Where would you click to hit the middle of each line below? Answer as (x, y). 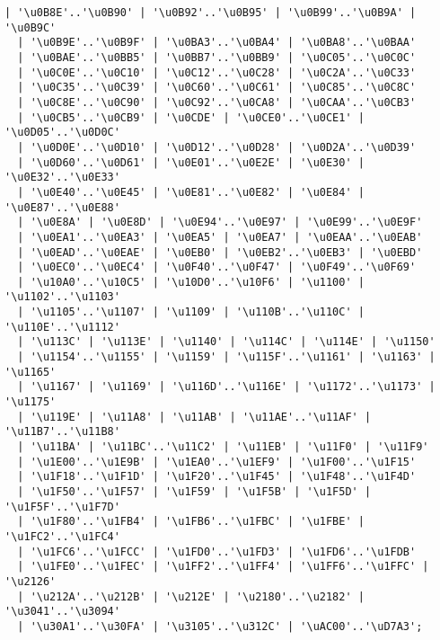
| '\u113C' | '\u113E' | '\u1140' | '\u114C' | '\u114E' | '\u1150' (226, 342)
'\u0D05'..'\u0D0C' (62, 133)
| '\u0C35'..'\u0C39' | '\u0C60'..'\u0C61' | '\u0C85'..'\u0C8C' (217, 88)
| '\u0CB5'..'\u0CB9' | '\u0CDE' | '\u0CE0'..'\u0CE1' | (191, 117)
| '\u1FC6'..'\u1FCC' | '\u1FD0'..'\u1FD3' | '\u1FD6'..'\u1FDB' (217, 551)
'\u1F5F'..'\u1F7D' (62, 507)
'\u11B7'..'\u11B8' (62, 432)
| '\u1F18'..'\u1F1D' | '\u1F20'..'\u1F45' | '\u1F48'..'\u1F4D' (217, 477)
